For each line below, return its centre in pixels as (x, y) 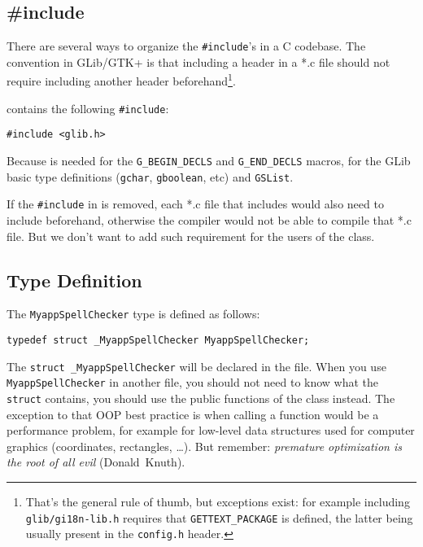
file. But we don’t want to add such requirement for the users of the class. (191, 236)
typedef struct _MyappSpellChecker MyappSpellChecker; (158, 341)
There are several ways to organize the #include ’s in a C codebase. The (186, 46)
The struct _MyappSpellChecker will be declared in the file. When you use (196, 366)
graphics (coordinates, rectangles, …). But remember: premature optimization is (204, 446)
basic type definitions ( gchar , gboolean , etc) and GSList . (150, 176)
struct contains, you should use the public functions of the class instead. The (201, 398)
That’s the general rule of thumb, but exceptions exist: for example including (218, 502)
